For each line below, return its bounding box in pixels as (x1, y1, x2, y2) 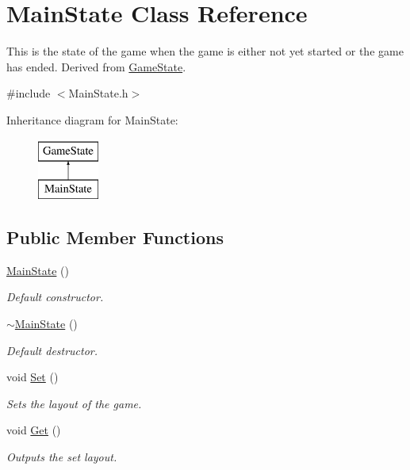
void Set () (6, 369, 59, 385)
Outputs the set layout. (6, 449, 117, 465)
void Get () (6, 422, 61, 438)
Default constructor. (6, 288, 104, 305)
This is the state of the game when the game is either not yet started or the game (6, 43, 404, 59)
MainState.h (68, 85, 128, 101)
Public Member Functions (6, 225, 224, 250)
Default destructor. (6, 342, 98, 358)
